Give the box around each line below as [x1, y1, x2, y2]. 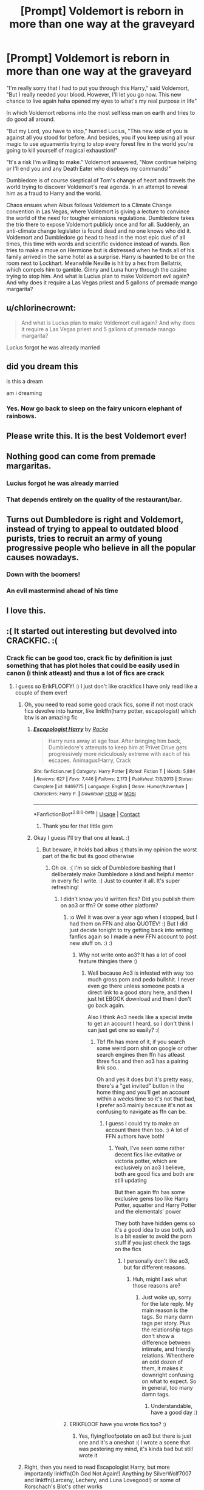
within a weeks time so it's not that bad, [96, 1095, 196, 1102]
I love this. [6, 605, 47, 616]
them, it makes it [141, 1364, 183, 1372]
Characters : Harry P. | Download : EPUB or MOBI [33, 791, 136, 797]
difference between [141, 1339, 191, 1346]
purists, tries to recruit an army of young [6, 533, 163, 543]
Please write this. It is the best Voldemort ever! [6, 430, 187, 441]
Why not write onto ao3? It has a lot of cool [78, 951, 186, 958]
